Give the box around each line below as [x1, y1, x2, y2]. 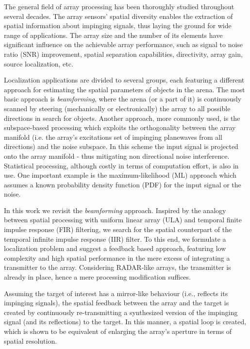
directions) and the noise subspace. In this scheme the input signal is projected [4, 141, 238, 151]
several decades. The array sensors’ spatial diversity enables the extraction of [4, 11, 233, 21]
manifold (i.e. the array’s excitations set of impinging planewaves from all [4, 132, 222, 142]
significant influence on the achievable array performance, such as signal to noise [4, 39, 243, 50]
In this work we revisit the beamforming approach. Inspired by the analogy [4, 205, 226, 215]
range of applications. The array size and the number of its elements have [4, 30, 223, 40]
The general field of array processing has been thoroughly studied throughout [4, 1, 234, 11]
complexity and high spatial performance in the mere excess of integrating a [4, 252, 230, 263]
